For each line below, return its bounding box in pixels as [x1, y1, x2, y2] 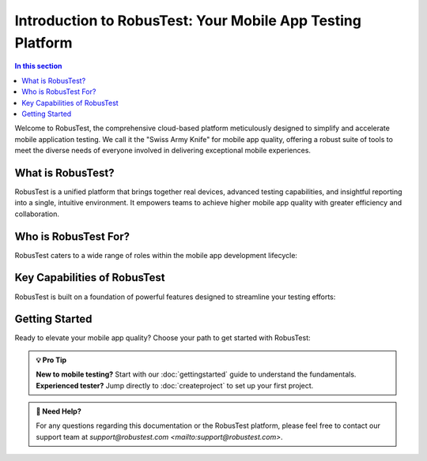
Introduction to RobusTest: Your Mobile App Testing [14, 12, 361, 29]
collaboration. [14, 209, 59, 219]
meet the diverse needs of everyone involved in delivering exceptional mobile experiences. [14, 146, 312, 156]
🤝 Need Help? [36, 407, 82, 416]
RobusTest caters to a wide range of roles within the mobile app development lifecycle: [14, 250, 298, 260]
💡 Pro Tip [36, 355, 67, 365]
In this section [14, 62, 62, 71]
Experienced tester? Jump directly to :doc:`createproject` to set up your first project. [36, 380, 314, 390]
